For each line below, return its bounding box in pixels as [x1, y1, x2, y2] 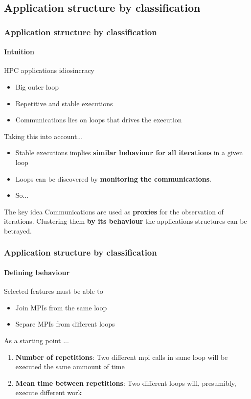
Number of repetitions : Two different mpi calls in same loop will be [15, 352, 228, 362]
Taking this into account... [4, 131, 83, 141]
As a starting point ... [4, 335, 69, 345]
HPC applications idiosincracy [4, 65, 94, 75]
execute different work [15, 387, 82, 398]
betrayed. [4, 225, 32, 235]
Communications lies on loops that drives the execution [15, 115, 182, 125]
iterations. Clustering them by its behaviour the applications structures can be [4, 216, 247, 226]
